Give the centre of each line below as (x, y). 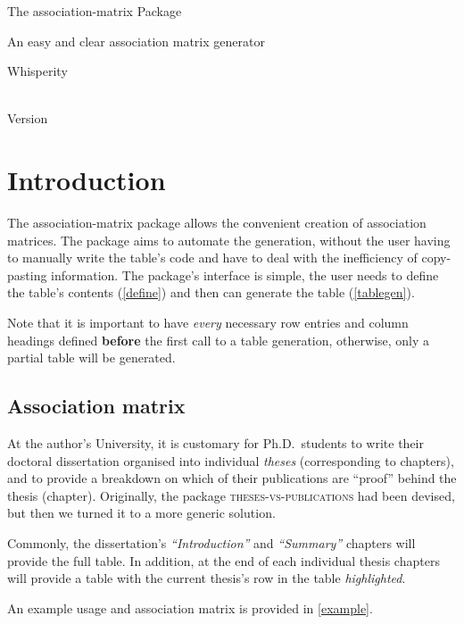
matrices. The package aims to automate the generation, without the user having (229, 240)
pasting (27, 275)
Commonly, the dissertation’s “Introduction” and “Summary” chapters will (211, 543)
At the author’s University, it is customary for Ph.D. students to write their (215, 443)
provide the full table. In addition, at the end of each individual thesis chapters (224, 560)
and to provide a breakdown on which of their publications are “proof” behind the (232, 478)
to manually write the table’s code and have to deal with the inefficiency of (212, 258)
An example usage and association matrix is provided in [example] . (190, 607)
